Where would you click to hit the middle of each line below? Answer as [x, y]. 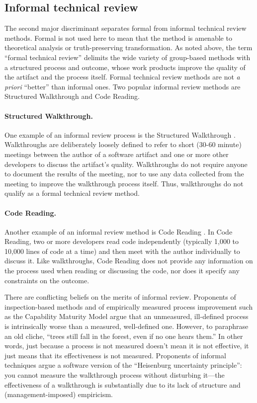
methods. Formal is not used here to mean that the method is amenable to [118, 38]
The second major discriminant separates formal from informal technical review [126, 28]
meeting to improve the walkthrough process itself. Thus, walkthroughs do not [124, 183]
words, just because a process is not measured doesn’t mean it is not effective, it [127, 346]
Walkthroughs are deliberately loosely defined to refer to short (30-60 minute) [123, 144]
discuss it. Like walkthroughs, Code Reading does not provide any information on [129, 261]
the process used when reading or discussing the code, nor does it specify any [122, 271]
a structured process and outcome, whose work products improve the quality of [125, 67]
